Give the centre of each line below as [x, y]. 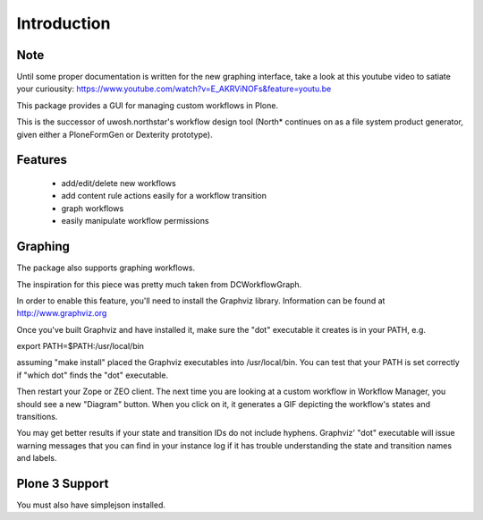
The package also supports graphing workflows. [106, 268]
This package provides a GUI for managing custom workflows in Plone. [148, 105]
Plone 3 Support [63, 484]
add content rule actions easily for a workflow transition [164, 196]
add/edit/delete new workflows [119, 183]
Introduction [64, 23]
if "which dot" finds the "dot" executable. [93, 375]
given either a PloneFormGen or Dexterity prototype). [115, 134]
